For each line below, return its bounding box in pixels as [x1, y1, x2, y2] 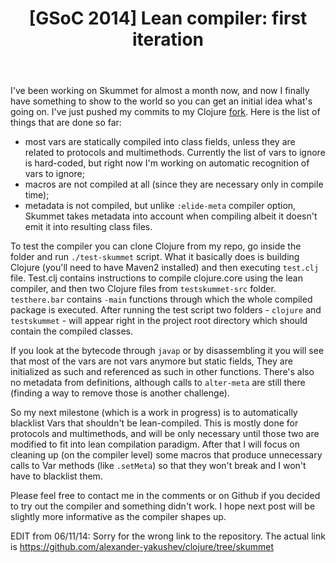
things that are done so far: [10, 117, 122, 129]
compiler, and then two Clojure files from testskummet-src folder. [10, 283, 277, 295]
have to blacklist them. [10, 470, 103, 482]
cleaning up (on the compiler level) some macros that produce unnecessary [10, 449, 323, 461]
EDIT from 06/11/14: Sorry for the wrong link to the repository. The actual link [10, 530, 326, 542]
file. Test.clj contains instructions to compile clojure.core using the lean [10, 272, 303, 284]
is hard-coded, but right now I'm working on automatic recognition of [24, 157, 310, 169]
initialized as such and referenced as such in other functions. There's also [10, 366, 315, 378]
